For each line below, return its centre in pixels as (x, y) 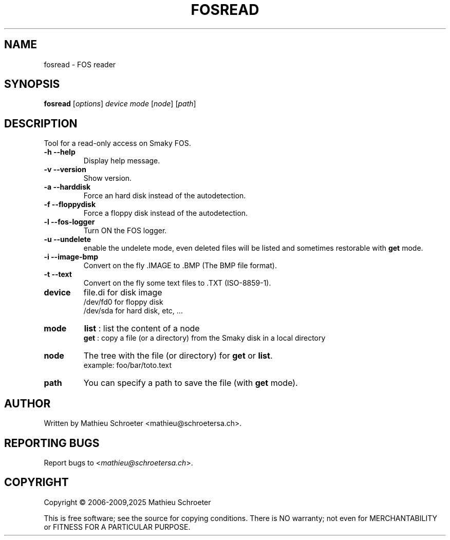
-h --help (60, 152)
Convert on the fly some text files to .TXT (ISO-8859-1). (177, 283)
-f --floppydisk (70, 204)
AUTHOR (27, 403)
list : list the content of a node (142, 329)
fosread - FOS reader (80, 64)
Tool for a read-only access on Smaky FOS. (117, 143)
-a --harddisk (67, 187)
